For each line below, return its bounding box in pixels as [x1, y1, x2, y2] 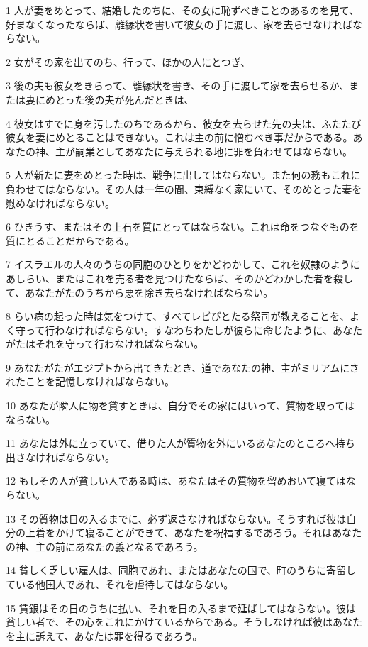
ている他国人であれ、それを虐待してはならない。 [6, 577, 234, 591]
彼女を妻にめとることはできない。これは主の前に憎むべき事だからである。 [6, 130, 353, 145]
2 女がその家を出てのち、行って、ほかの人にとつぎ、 [6, 54, 251, 69]
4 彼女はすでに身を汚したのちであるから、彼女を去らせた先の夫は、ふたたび [6, 116, 362, 131]
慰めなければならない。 [6, 195, 115, 210]
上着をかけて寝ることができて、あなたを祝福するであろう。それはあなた [25, 525, 362, 540]
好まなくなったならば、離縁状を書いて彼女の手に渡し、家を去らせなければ [6, 16, 353, 31]
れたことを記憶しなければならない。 [6, 374, 174, 389]
